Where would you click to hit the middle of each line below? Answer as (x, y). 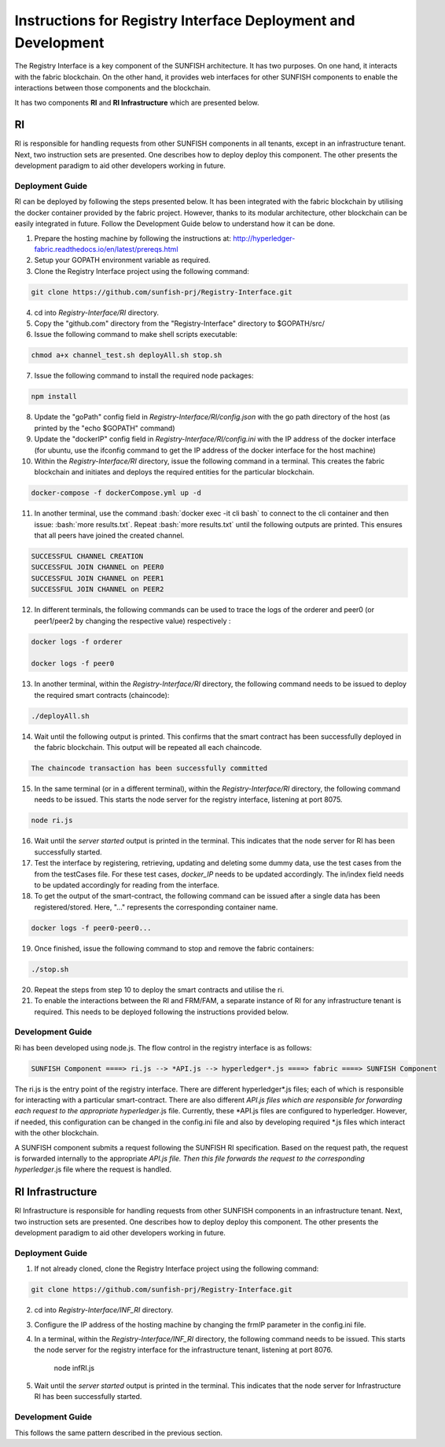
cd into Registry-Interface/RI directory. (97, 312)
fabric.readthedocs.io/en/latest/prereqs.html (106, 249)
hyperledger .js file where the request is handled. (93, 1169)
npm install (54, 397)
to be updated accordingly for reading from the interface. (127, 885)
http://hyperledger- (264, 238)
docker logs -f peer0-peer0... (92, 928)
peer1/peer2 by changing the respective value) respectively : (132, 621)
